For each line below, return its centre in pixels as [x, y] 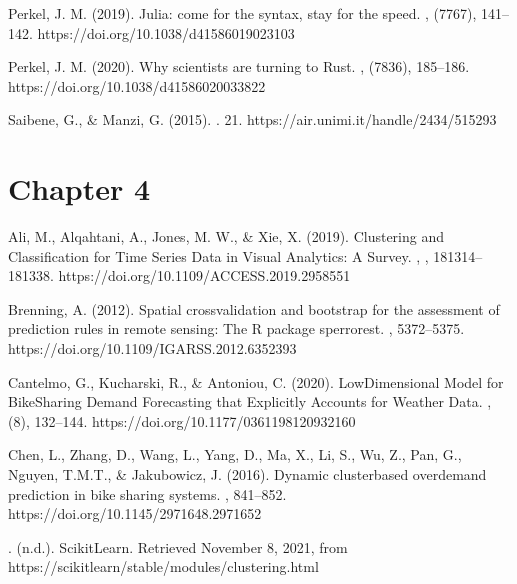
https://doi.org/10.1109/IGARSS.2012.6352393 [152, 348]
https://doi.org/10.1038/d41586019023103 [166, 32]
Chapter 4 [79, 188]
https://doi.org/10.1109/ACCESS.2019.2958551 [204, 275]
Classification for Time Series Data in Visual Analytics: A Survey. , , [218, 255]
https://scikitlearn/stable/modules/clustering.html [163, 566]
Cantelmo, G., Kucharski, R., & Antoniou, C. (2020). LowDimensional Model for [256, 381]
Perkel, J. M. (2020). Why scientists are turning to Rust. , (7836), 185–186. [239, 66]
